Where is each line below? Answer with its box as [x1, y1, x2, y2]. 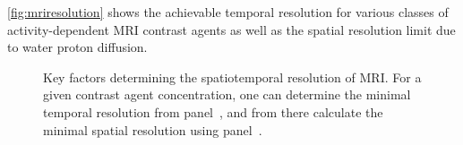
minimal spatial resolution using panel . [43, 120, 262, 139]
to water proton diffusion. [7, 38, 148, 56]
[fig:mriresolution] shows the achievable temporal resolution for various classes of [7, 3, 449, 21]
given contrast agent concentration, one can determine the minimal [43, 85, 411, 104]
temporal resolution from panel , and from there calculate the [43, 102, 383, 121]
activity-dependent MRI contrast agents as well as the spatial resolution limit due [7, 20, 456, 38]
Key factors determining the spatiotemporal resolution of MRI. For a [43, 67, 422, 86]
